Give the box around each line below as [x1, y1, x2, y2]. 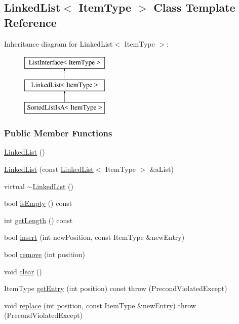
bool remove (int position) [4, 248, 85, 259]
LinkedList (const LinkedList [4, 163, 94, 174]
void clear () [4, 266, 42, 276]
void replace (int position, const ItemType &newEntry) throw [4, 300, 196, 310]
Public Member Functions [4, 127, 112, 139]
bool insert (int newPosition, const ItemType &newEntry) [4, 232, 185, 242]
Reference [4, 14, 57, 30]
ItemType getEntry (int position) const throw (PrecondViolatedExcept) [4, 283, 227, 294]
